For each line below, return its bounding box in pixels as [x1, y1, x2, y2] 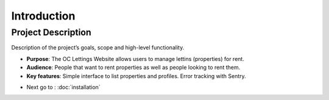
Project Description [11, 27, 91, 38]
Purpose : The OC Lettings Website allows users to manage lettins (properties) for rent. [26, 55, 245, 62]
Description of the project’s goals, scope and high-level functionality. [11, 44, 185, 51]
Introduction [11, 9, 76, 23]
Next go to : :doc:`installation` [26, 83, 101, 91]
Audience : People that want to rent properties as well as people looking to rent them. [26, 64, 241, 71]
